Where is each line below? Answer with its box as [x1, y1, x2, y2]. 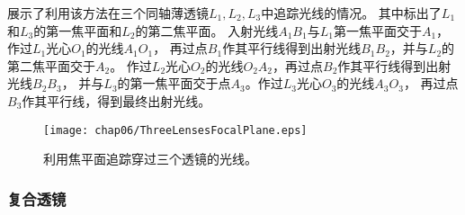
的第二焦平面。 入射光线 [135, 21, 279, 40]
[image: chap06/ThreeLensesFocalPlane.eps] [43, 123, 308, 137]
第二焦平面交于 [7, 56, 95, 75]
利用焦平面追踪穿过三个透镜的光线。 [43, 149, 257, 168]
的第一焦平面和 [33, 21, 122, 40]
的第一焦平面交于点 [117, 74, 231, 93]
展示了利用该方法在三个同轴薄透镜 [7, 4, 209, 22]
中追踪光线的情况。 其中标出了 [261, 4, 442, 22]
